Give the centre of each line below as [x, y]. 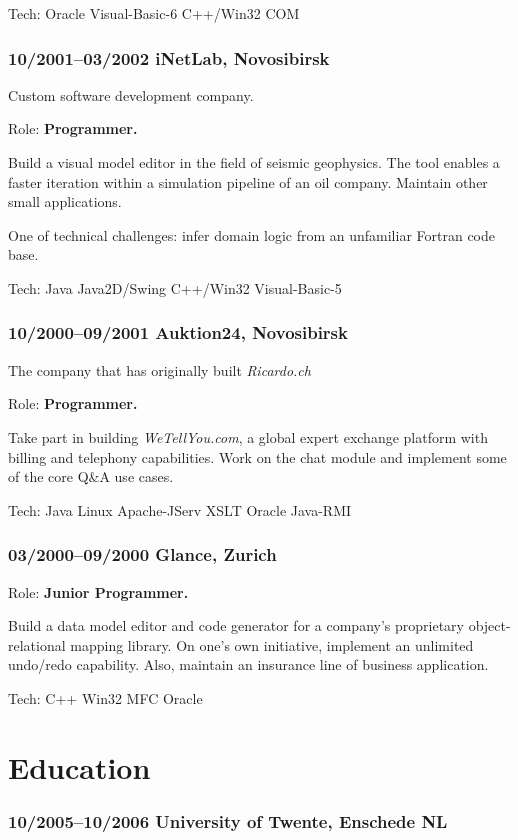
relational [37, 644]
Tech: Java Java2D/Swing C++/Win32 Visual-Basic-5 [175, 287]
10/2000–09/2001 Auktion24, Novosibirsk [178, 332]
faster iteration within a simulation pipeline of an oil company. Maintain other [248, 181]
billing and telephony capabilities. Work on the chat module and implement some [257, 456]
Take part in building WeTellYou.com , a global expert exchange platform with [248, 436]
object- [489, 625]
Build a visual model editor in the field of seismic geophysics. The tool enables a [254, 162]
